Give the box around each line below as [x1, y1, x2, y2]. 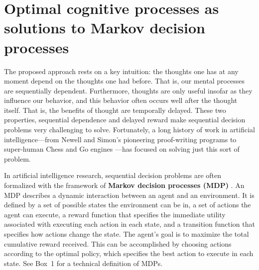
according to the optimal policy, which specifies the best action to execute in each [4, 248, 254, 259]
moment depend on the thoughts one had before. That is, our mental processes [4, 76, 245, 86]
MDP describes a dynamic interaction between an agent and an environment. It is [4, 189, 255, 200]
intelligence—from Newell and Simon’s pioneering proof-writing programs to [4, 134, 237, 144]
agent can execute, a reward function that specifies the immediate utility [4, 209, 226, 219]
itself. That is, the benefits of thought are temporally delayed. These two [4, 104, 226, 115]
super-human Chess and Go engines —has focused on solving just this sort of [4, 144, 240, 154]
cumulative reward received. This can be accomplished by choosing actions [4, 238, 232, 249]
